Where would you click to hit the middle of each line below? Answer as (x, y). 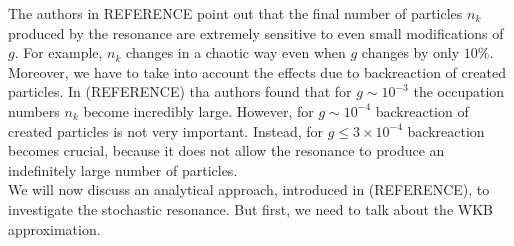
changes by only (410, 52)
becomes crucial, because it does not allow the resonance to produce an (226, 150)
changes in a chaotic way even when (236, 52)
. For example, (58, 52)
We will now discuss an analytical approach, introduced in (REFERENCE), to (249, 189)
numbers (34, 110)
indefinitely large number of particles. (123, 169)
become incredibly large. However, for (198, 110)
